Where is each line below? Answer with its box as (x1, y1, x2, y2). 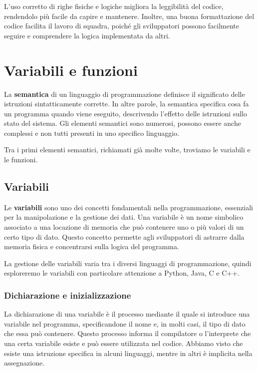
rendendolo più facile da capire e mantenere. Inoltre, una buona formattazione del (4, 10, 255, 21)
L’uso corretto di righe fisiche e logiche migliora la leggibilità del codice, (4, 1, 224, 11)
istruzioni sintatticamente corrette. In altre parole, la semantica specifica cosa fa (4, 98, 249, 109)
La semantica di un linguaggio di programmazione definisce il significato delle (4, 88, 245, 99)
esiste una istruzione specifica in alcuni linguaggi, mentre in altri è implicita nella (4, 348, 253, 358)
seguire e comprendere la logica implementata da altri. (4, 30, 170, 40)
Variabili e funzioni (4, 59, 138, 80)
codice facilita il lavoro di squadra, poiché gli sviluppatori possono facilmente (4, 20, 240, 31)
